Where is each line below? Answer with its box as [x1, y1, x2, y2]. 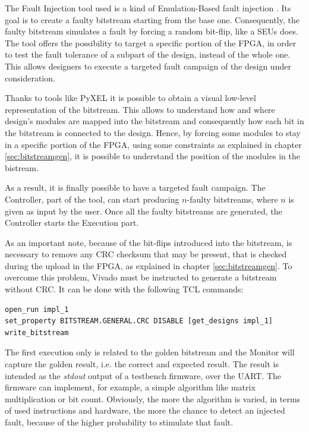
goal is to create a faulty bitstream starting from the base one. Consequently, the [5, 13, 299, 26]
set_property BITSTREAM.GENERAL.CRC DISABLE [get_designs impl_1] [5, 317, 273, 326]
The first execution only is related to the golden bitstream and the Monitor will [5, 346, 295, 358]
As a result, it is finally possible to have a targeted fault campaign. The [5, 181, 266, 194]
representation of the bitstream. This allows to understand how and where [5, 103, 275, 115]
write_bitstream [5, 328, 69, 337]
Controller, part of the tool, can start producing [5, 193, 179, 205]
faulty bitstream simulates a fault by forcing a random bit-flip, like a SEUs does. [5, 25, 298, 37]
